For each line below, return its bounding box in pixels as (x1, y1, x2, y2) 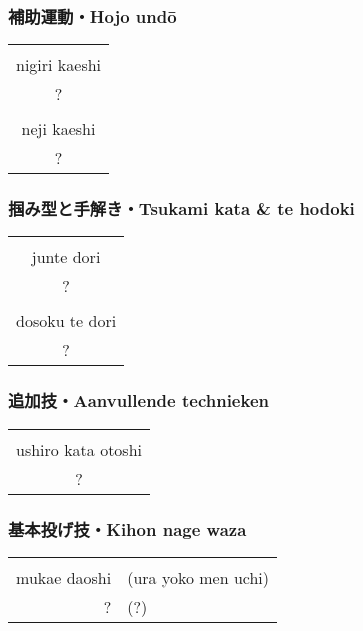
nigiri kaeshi (16, 53, 102, 77)
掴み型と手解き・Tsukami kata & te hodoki (8, 196, 355, 221)
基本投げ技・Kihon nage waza (8, 516, 247, 541)
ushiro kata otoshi (16, 437, 143, 461)
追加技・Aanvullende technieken (8, 388, 269, 413)
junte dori (31, 245, 101, 269)
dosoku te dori (16, 309, 117, 333)
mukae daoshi (16, 565, 112, 589)
